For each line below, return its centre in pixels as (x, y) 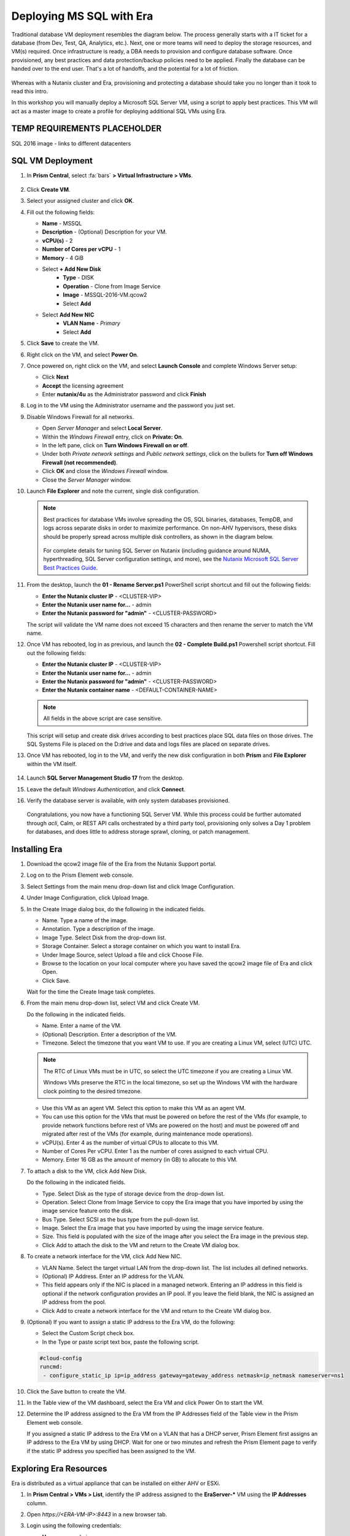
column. (37, 1503)
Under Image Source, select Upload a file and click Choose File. (123, 955)
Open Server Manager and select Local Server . (102, 428)
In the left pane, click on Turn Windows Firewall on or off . (115, 445)
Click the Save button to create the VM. (76, 1391)
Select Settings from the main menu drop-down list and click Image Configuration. (131, 886)
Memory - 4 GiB (63, 257)
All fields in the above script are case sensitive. (103, 718)
